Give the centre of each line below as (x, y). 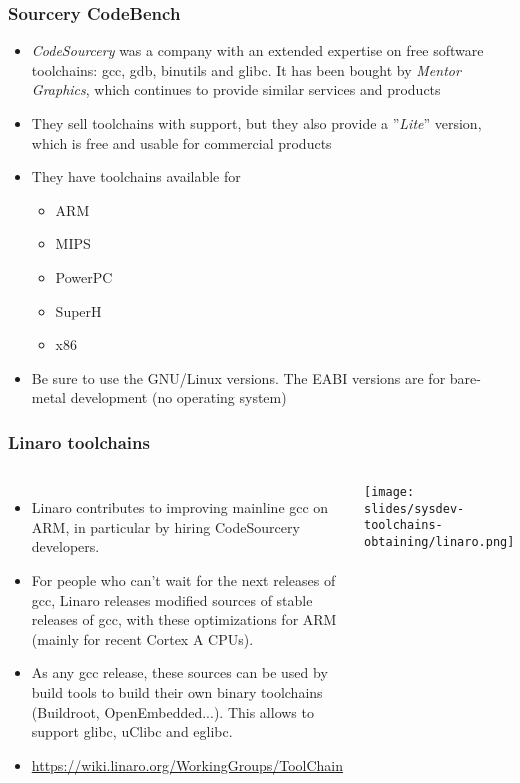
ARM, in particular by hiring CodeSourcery (165, 526)
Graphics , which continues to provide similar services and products (236, 89)
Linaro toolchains (79, 441)
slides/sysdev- (414, 508)
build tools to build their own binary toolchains (177, 691)
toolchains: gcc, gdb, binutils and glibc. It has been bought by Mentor (246, 69)
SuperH (78, 310)
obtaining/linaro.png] (439, 542)
